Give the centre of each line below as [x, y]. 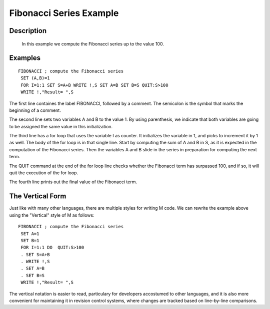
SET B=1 [30, 240]
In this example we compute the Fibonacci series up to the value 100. [93, 44]
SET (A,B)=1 [35, 78]
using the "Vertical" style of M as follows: [52, 215]
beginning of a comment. [35, 110]
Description [28, 31]
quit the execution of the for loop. [44, 173]
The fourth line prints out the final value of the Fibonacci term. [73, 182]
